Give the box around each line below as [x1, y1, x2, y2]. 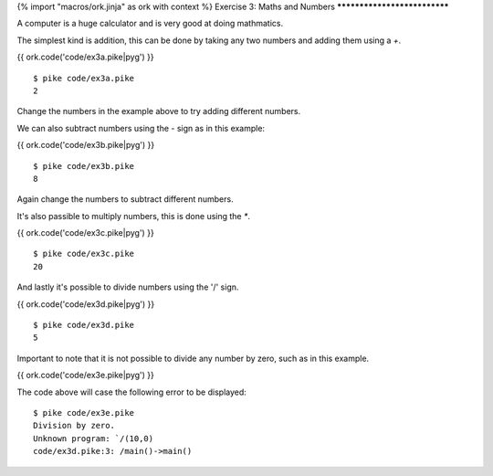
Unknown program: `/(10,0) [33, 433, 154, 443]
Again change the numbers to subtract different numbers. [16, 194, 234, 205]
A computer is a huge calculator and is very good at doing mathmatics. [16, 18, 283, 29]
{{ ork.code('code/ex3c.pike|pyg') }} [16, 227, 154, 238]
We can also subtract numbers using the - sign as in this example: [16, 122, 265, 133]
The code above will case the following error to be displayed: [16, 386, 246, 397]
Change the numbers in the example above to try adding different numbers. [16, 106, 301, 117]
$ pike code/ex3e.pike [33, 407, 135, 418]
